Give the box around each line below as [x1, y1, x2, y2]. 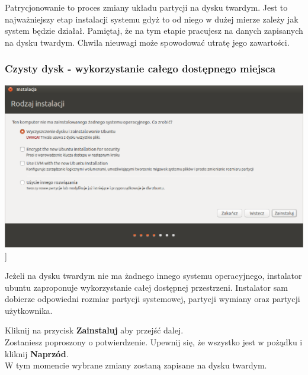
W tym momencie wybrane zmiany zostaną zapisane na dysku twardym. [5, 359, 267, 371]
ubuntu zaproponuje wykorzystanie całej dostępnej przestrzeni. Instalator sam [5, 281, 288, 293]
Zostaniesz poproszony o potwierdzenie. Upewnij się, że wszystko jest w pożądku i [5, 336, 303, 348]
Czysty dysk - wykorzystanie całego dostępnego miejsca [5, 61, 276, 76]
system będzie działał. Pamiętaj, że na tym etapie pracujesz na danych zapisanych [5, 24, 303, 37]
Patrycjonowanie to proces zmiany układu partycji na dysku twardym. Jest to [5, 1, 288, 13]
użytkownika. [5, 304, 53, 316]
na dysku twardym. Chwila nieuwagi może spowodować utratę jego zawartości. [5, 36, 290, 48]
